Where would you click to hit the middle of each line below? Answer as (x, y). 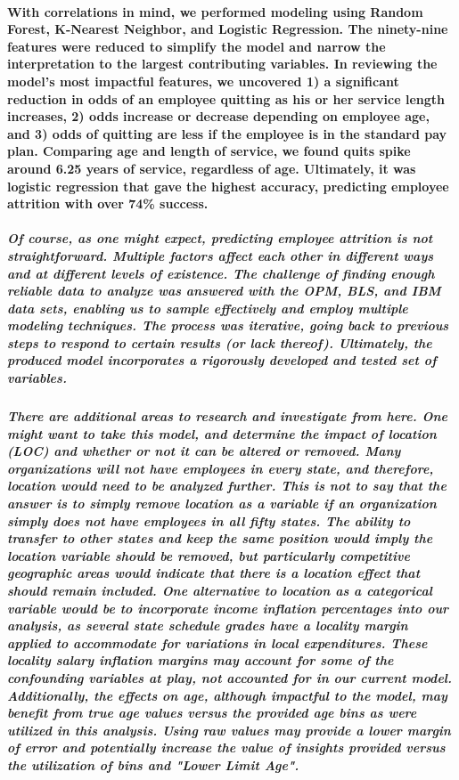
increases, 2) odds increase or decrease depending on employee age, (218, 116)
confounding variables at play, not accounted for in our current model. (229, 677)
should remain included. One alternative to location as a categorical (220, 590)
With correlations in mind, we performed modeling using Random (215, 11)
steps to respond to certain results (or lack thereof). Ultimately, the (220, 342)
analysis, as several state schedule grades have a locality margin (208, 626)
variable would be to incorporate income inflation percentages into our (228, 608)
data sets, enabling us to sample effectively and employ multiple (208, 308)
